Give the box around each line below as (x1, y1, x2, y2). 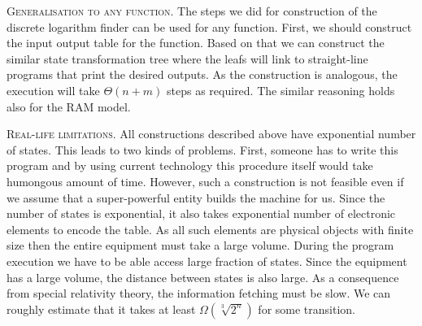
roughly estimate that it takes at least (7, 300, 196, 317)
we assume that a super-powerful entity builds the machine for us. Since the (7, 189, 385, 206)
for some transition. (258, 300, 355, 317)
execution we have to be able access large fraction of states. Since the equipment (7, 252, 407, 269)
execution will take (7, 81, 100, 98)
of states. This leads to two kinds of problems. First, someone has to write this (7, 141, 398, 158)
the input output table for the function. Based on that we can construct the (7, 34, 385, 51)
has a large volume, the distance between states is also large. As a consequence (7, 268, 399, 285)
